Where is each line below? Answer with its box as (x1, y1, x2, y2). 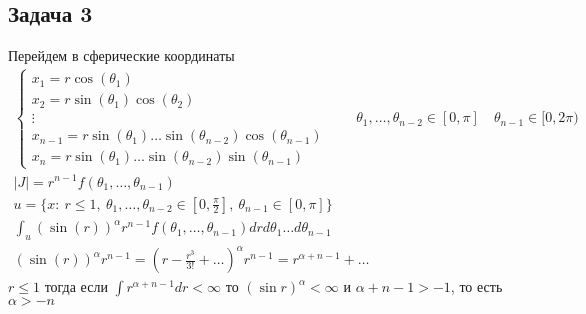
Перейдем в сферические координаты (8, 45, 235, 66)
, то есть (450, 276, 503, 297)
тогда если (44, 276, 108, 297)
